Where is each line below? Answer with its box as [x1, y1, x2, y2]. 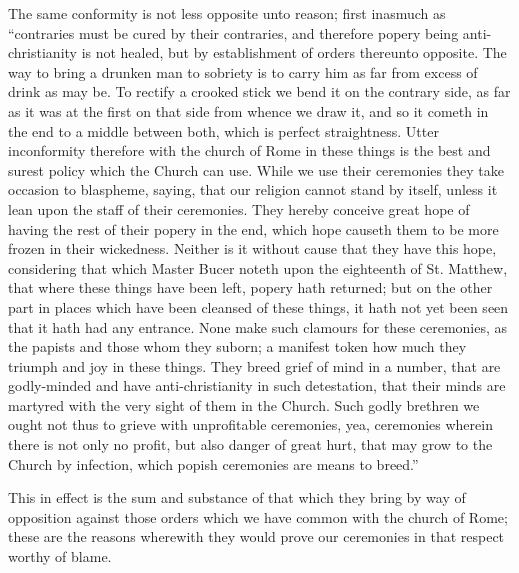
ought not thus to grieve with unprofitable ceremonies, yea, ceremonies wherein [8, 414, 493, 435]
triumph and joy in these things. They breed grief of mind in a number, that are [8, 355, 501, 376]
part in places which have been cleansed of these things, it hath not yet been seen [8, 296, 509, 317]
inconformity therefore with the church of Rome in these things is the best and [8, 140, 491, 161]
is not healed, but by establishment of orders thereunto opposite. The [81, 42, 507, 63]
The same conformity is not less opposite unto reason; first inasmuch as [8, 3, 446, 23]
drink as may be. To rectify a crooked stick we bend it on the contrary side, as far [8, 81, 511, 102]
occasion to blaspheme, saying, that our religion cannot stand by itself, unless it [8, 179, 498, 200]
